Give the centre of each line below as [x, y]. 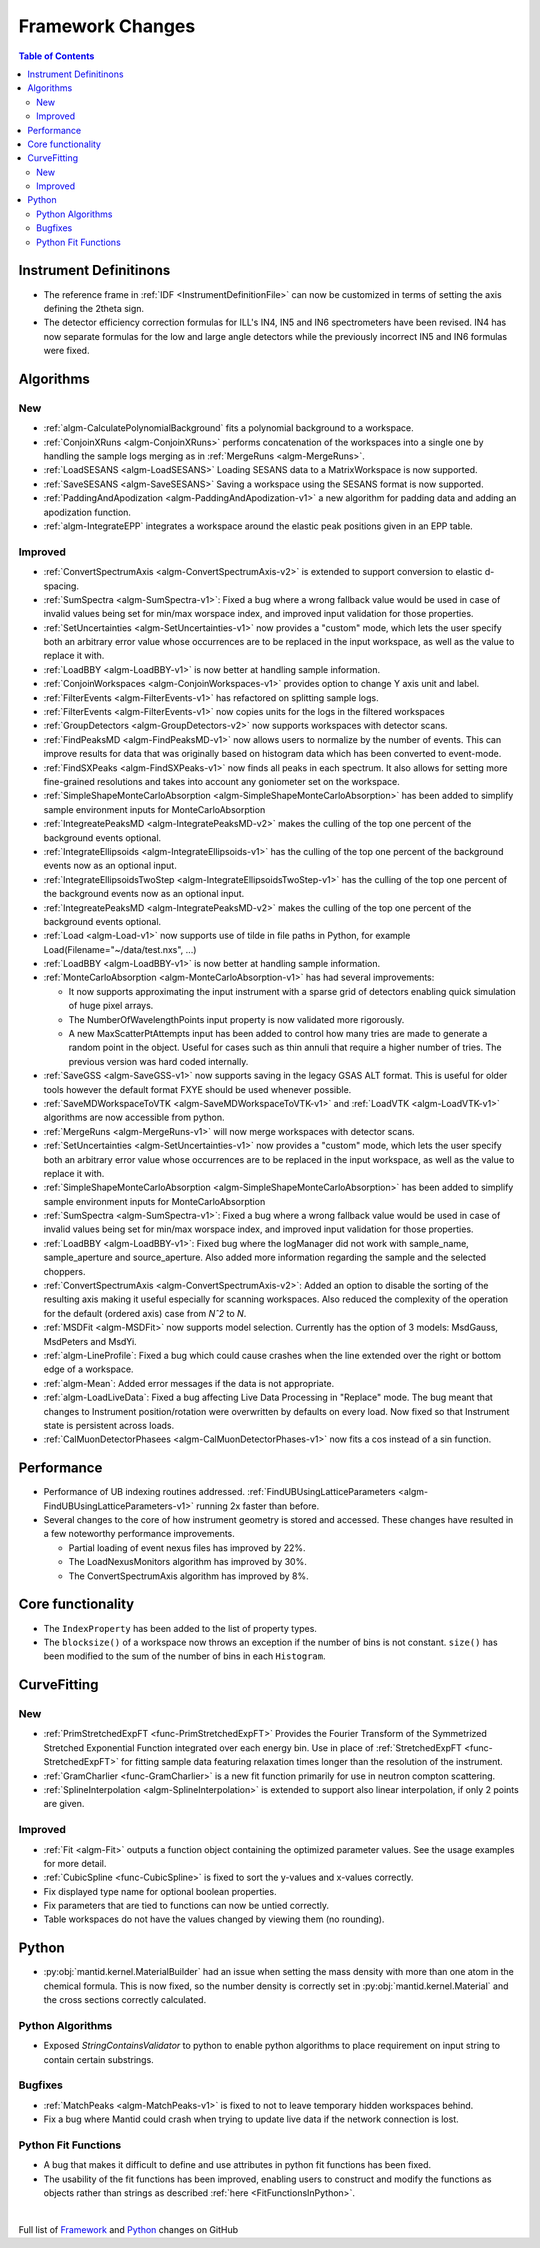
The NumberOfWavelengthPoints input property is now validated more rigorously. [236, 1019]
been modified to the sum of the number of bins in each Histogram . [184, 1656]
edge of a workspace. [88, 1369]
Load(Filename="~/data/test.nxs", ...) [120, 949]
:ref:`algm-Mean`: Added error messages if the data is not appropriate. [189, 1383]
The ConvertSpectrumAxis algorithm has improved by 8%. [188, 1576]
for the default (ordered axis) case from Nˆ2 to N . [145, 1313]
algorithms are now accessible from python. [134, 1117]
